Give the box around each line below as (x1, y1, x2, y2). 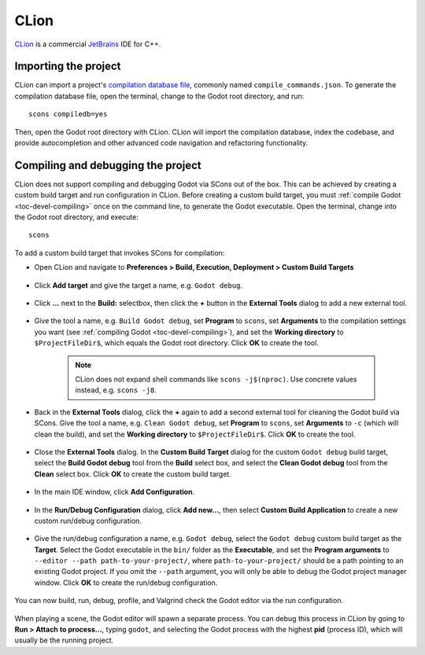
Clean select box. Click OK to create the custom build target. (34, 469, 231, 479)
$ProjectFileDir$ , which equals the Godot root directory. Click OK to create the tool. (34, 338, 319, 348)
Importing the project (14, 60, 121, 73)
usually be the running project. (14, 635, 114, 645)
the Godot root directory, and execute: (14, 212, 139, 222)
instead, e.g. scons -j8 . (75, 385, 157, 395)
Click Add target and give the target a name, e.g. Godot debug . (34, 280, 243, 290)
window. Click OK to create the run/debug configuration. (34, 578, 218, 587)
